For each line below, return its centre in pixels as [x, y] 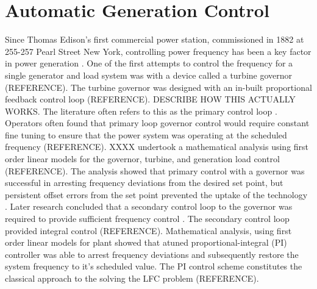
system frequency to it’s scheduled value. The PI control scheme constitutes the [154, 266]
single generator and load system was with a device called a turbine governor [149, 75]
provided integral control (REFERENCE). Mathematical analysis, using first [148, 230]
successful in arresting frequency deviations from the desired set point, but [144, 183]
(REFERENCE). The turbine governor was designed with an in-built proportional [158, 87]
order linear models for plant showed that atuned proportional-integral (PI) [146, 242]
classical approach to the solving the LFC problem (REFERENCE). [132, 278]
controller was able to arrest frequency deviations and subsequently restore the [152, 254]
